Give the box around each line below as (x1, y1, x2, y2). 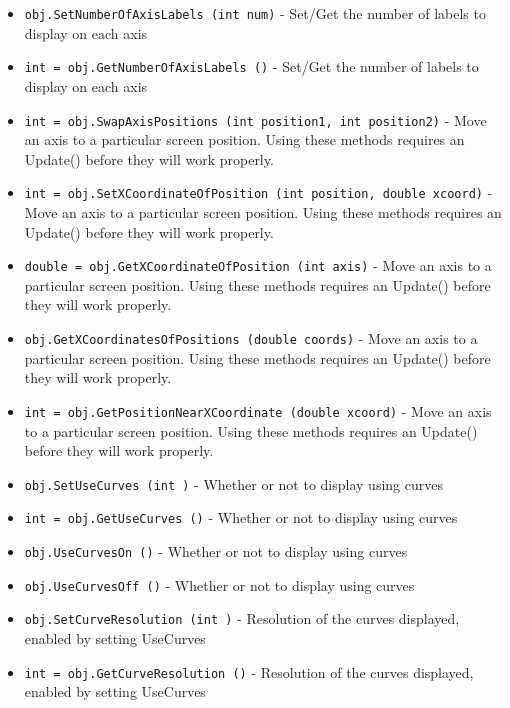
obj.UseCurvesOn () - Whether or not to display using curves (24, 541, 408, 562)
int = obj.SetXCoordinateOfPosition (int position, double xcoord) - (24, 182, 493, 203)
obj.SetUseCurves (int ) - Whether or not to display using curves (24, 473, 443, 494)
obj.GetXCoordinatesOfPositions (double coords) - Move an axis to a (24, 328, 478, 349)
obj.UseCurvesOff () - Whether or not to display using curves (24, 574, 415, 595)
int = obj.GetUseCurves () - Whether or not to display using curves (24, 507, 458, 528)
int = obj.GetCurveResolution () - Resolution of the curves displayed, (24, 661, 474, 682)
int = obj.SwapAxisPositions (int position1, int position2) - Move (24, 109, 487, 130)
